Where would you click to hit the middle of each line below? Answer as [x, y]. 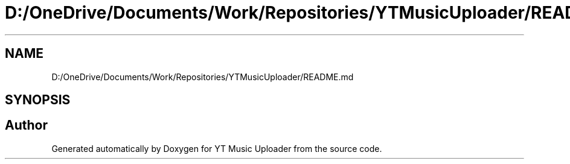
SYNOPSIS [38, 100]
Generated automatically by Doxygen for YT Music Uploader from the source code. [217, 148]
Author [26, 125]
